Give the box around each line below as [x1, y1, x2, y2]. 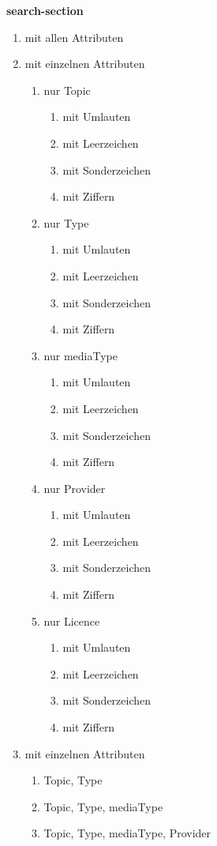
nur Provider [43, 479, 106, 496]
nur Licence [43, 612, 100, 629]
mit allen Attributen [24, 28, 124, 45]
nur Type [43, 214, 89, 231]
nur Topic [43, 81, 91, 98]
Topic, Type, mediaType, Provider [43, 825, 211, 841]
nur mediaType [43, 347, 118, 363]
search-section [6, 2, 84, 18]
